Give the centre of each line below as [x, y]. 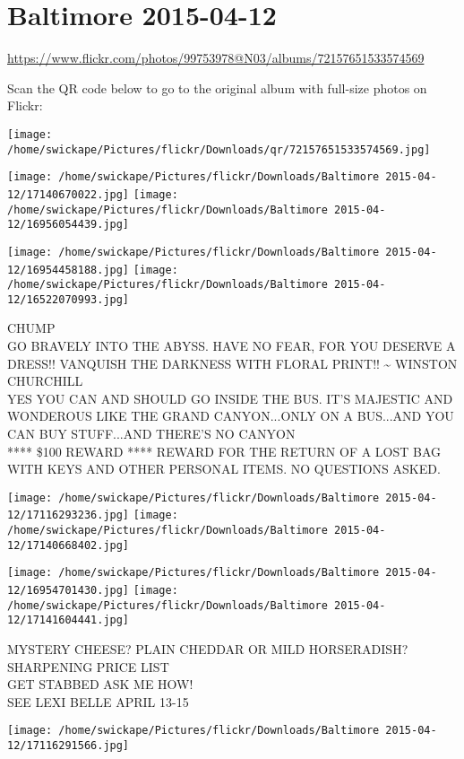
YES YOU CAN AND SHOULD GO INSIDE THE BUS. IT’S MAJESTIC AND [230, 398]
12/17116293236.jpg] [69, 515]
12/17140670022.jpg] [69, 194]
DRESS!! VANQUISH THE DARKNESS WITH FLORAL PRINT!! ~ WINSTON [232, 363]
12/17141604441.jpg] [69, 620]
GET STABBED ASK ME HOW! [100, 684]
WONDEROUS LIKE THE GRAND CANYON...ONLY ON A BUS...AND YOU [231, 416]
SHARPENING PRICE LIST [88, 666]
